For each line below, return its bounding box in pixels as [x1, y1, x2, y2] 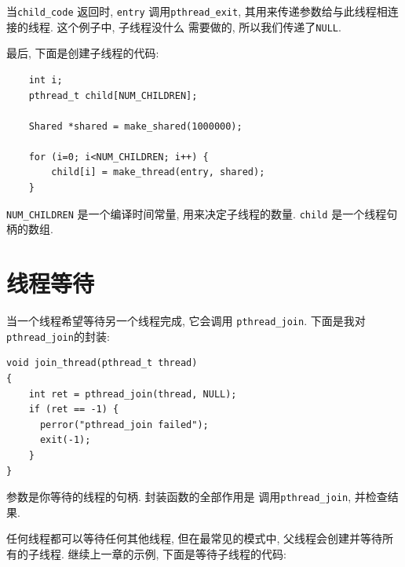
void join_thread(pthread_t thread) [6, 357, 198, 369]
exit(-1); [39, 434, 91, 446]
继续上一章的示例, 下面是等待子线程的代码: [67, 545, 286, 562]
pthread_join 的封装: [6, 327, 110, 344]
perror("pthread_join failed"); [39, 419, 209, 430]
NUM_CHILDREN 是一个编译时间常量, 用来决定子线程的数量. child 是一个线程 [6, 205, 387, 221]
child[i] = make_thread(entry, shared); [51, 166, 265, 178]
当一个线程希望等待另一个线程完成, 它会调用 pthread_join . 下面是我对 [6, 313, 366, 329]
